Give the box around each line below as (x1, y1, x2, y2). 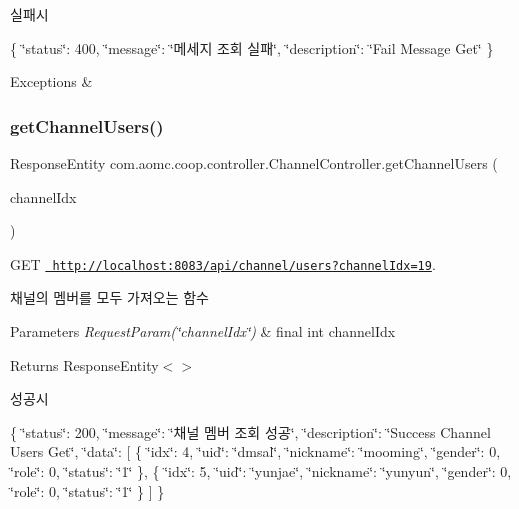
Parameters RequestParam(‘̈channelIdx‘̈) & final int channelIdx (10, 321, 396, 342)
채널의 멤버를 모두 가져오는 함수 (10, 287, 209, 308)
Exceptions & (10, 71, 93, 92)
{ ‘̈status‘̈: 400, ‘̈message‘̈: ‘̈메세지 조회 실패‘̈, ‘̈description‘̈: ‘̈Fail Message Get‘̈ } (10, 37, 494, 58)
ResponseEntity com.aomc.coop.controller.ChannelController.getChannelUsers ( (10, 153, 498, 173)
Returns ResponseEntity (10, 354, 159, 375)
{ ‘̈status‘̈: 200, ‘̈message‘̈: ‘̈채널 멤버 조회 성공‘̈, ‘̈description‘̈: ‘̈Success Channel (10, 421, 491, 442)
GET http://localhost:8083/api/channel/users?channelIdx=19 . (10, 253, 436, 274)
